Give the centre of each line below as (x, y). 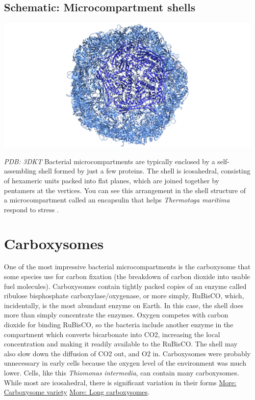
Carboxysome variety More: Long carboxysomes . (77, 392)
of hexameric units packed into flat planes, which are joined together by (112, 180)
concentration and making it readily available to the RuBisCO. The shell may (121, 344)
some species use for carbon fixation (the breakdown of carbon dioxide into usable (127, 276)
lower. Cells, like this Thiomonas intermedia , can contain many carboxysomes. (122, 372)
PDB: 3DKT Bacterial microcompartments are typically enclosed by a (110, 161)
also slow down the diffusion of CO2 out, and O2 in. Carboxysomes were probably (127, 353)
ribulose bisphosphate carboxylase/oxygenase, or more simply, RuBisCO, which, (124, 296)
